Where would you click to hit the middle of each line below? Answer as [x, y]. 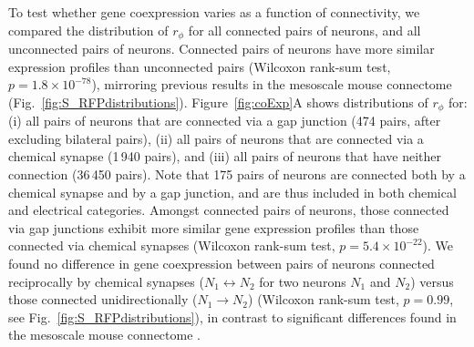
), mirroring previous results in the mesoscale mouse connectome [272, 84]
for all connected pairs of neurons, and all [304, 30]
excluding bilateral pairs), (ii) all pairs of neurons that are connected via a [216, 138]
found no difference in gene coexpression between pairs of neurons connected [222, 264]
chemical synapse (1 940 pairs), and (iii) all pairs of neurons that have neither [225, 156]
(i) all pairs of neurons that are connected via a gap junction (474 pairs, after [225, 121]
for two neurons [303, 281]
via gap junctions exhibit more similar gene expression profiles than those [214, 227]
